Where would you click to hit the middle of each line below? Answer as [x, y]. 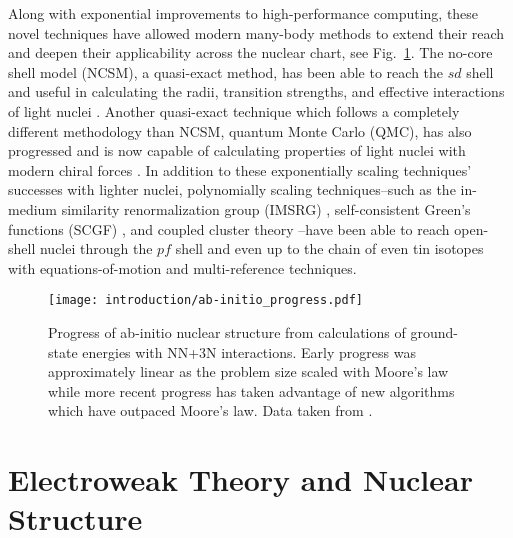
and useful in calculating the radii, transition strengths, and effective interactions [256, 91]
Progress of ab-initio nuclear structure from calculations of [227, 331]
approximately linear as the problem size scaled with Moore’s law [248, 371]
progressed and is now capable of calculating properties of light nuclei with [237, 150]
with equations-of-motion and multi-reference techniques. [182, 267]
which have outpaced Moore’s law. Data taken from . [210, 410]
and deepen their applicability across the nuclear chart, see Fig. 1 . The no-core [250, 52]
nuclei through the [96, 248]
